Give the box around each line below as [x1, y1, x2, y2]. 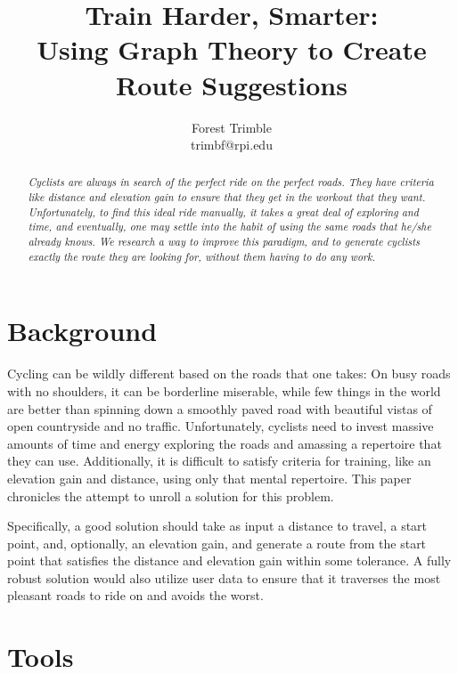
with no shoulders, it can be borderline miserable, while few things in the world [7, 381, 441, 400]
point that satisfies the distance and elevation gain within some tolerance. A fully [7, 551, 452, 570]
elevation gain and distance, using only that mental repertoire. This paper [7, 468, 412, 487]
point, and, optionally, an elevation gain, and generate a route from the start [7, 533, 427, 552]
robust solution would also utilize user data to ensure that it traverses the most [7, 568, 441, 587]
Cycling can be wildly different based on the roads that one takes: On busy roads [7, 364, 451, 383]
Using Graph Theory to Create [37, 31, 427, 68]
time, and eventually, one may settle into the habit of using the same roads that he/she [28, 219, 431, 234]
